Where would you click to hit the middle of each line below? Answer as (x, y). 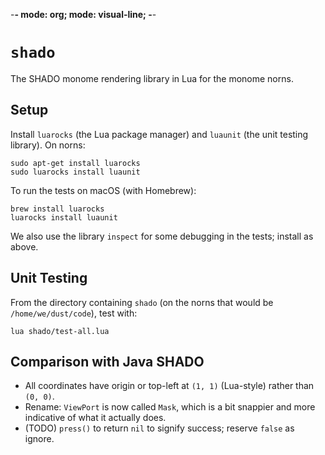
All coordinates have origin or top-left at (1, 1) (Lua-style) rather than (169, 386)
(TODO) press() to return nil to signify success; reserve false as (159, 428)
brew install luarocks (57, 209)
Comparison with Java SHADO (107, 361)
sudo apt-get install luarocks (75, 163)
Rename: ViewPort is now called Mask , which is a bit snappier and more (170, 407)
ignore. (39, 439)
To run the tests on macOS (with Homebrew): (103, 190)
